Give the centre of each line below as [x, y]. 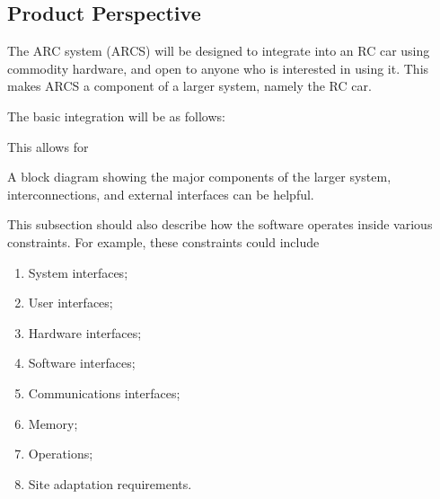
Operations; [61, 454]
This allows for [48, 146]
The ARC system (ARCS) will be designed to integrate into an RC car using [219, 51]
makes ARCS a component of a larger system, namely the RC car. [189, 86]
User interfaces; [70, 303]
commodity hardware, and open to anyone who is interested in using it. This [218, 68]
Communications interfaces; [104, 392]
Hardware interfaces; [85, 332]
